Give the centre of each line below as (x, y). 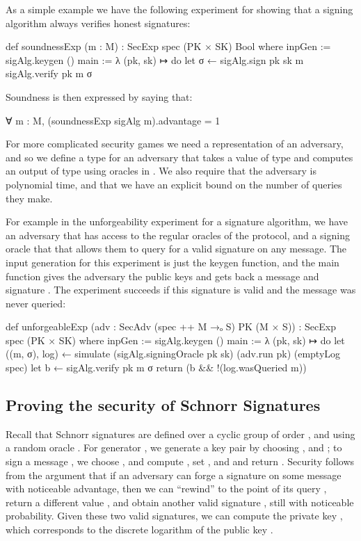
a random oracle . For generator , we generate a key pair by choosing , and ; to (174, 447)
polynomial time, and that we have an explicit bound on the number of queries (174, 184)
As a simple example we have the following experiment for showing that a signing (179, 9)
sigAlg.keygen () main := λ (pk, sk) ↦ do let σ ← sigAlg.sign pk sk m (155, 59)
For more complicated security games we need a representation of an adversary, (175, 144)
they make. (29, 198)
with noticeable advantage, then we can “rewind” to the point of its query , (166, 488)
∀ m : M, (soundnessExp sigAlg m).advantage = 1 (113, 120)
